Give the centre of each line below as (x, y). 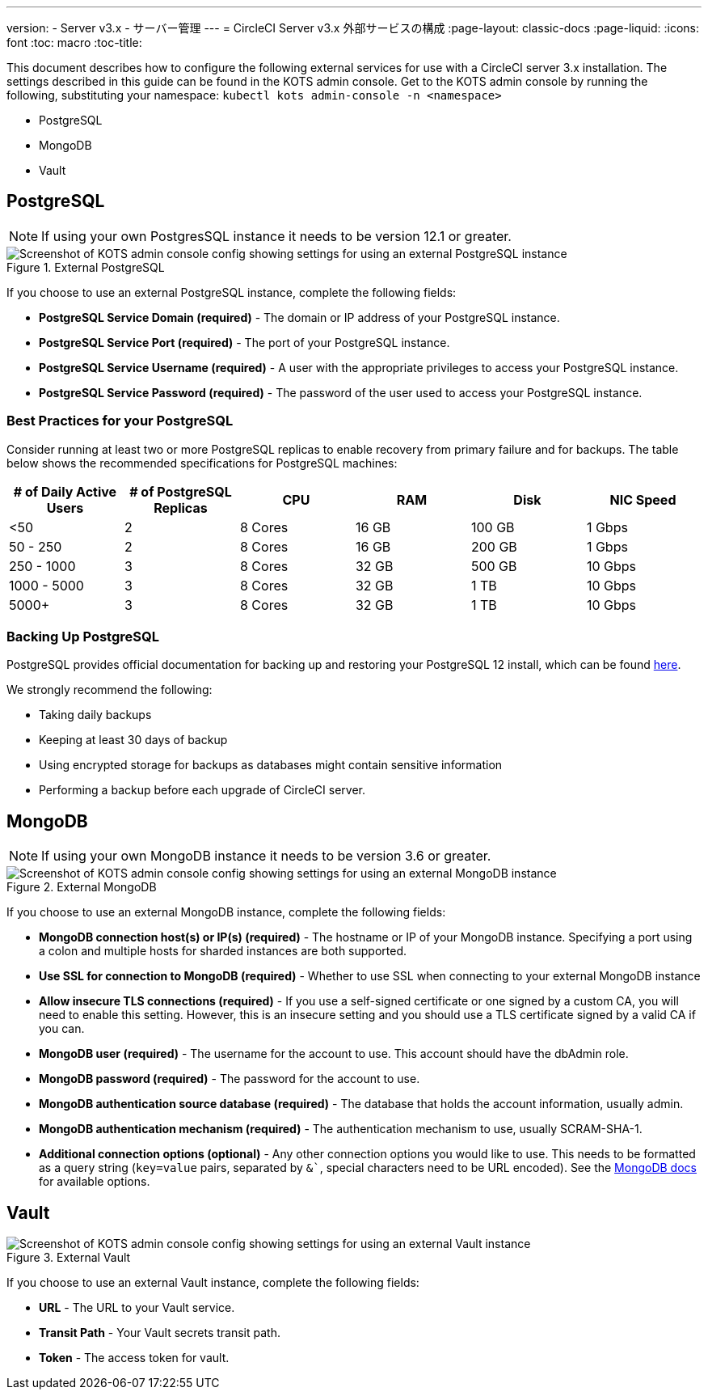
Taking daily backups (95, 715)
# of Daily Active (65, 491)
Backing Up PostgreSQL (83, 636)
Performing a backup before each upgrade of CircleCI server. (202, 790)
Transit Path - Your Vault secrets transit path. (160, 1333)
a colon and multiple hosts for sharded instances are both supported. (223, 951)
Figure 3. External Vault (69, 1258)
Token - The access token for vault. (134, 1358)
